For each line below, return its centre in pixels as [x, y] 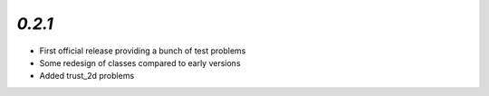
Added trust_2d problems [87, 76]
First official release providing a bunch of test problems [143, 51]
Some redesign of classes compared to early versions [140, 62]
